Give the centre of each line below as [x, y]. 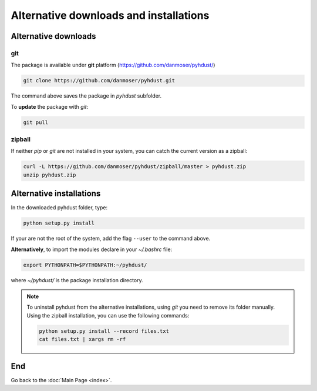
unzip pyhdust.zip [50, 175]
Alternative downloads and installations [110, 15]
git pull [36, 122]
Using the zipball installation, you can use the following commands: [108, 315]
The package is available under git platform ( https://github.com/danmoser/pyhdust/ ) [113, 65]
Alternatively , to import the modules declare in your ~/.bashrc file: [92, 249]
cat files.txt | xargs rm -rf [82, 339]
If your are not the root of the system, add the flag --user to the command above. [111, 239]
